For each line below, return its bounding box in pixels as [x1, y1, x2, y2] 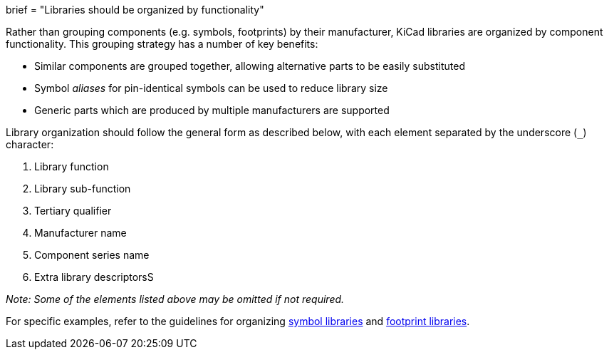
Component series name [34, 249, 150, 261]
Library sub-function [34, 182, 131, 195]
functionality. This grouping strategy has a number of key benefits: [6, 38, 318, 50]
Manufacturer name [34, 227, 127, 239]
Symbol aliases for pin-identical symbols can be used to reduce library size [34, 82, 388, 94]
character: [6, 138, 54, 150]
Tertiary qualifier [34, 205, 112, 217]
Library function [34, 160, 109, 173]
